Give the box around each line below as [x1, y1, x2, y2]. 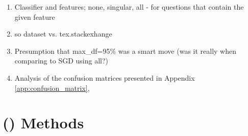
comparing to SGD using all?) [14, 55, 109, 66]
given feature [14, 11, 55, 22]
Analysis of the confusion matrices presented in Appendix [14, 72, 195, 83]
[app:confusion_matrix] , [14, 82, 90, 93]
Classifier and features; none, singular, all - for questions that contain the [14, 2, 244, 12]
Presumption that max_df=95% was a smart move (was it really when [14, 45, 236, 56]
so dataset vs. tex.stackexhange [14, 28, 112, 39]
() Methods [3, 112, 84, 133]
